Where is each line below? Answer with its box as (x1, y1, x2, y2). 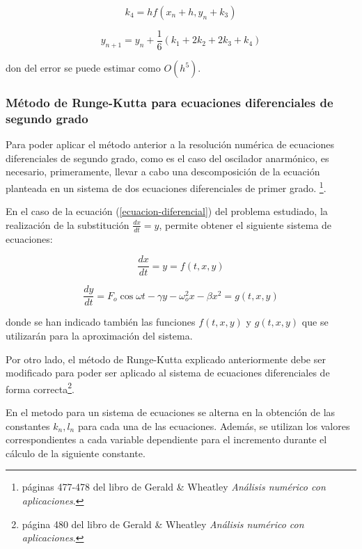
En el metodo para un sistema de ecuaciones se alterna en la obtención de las (6, 405, 336, 419)
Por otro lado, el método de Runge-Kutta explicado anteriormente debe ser (6, 351, 326, 366)
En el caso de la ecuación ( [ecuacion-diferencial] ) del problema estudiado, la (6, 204, 328, 218)
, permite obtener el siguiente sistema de (159, 217, 332, 232)
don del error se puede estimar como (6, 61, 161, 75)
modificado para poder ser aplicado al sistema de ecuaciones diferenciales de (6, 365, 330, 380)
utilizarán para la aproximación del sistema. (6, 328, 193, 342)
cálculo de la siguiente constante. (6, 445, 145, 460)
